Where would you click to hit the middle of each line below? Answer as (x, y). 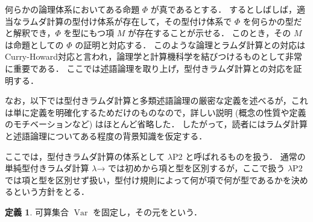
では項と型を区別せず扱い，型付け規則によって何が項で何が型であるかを (148, 179)
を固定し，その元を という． (147, 211)
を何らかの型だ (272, 21)
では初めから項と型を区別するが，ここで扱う (197, 168)
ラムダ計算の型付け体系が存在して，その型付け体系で (127, 21)
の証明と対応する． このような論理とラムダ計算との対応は (190, 44)
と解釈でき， (30, 33)
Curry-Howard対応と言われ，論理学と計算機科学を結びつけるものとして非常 (153, 56)
